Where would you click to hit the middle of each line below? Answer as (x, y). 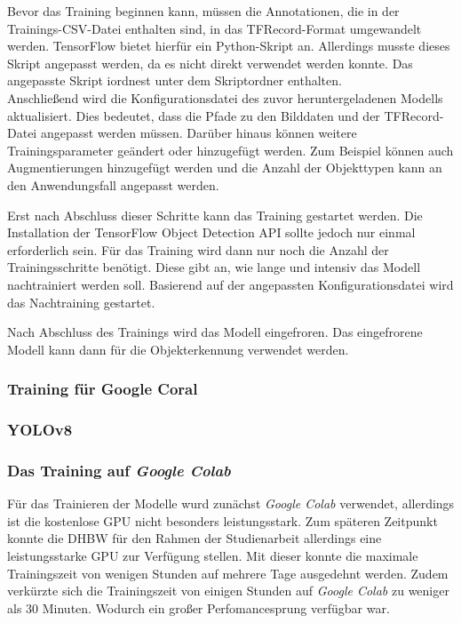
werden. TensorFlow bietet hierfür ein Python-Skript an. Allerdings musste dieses (229, 46)
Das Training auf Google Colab (119, 470)
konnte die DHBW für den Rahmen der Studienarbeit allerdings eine (195, 538)
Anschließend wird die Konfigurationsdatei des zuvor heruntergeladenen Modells (225, 97)
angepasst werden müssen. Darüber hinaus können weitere (199, 133)
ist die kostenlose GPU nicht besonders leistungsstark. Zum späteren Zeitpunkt (223, 520)
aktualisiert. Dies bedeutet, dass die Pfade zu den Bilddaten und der (194, 115)
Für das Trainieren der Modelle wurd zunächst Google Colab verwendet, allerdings (231, 503)
